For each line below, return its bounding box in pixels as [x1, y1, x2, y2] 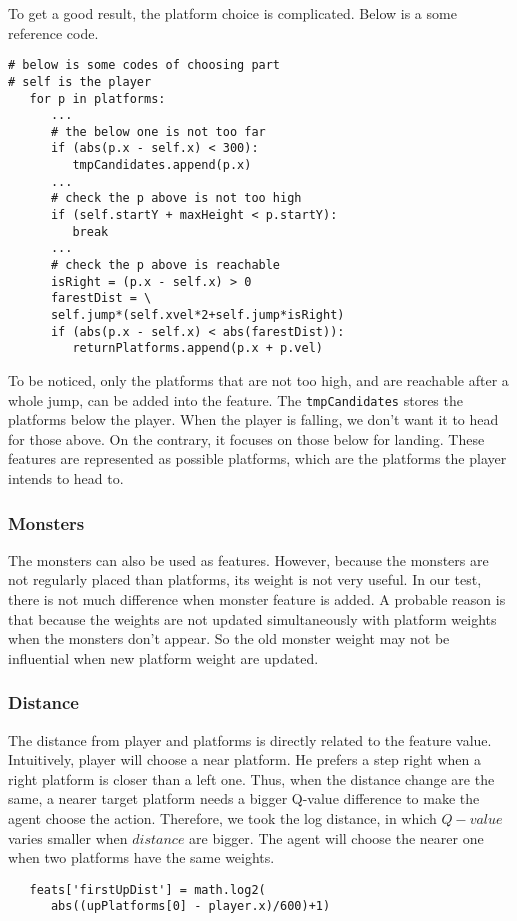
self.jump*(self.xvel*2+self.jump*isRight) [50, 308, 345, 323]
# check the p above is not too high [50, 191, 302, 206]
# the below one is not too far [50, 124, 266, 139]
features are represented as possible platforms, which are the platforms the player [8, 448, 507, 469]
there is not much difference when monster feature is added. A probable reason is [8, 589, 506, 610]
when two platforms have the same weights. [8, 847, 275, 868]
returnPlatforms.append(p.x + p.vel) [72, 341, 323, 356]
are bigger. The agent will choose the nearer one [189, 827, 484, 848]
